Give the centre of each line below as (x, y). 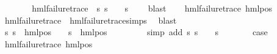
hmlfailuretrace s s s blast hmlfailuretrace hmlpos (152, 8)
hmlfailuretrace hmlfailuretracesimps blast (91, 20)
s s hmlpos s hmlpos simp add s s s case (136, 32)
